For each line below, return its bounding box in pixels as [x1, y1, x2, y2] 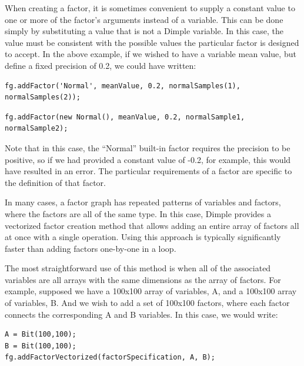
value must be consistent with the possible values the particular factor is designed [5, 36, 299, 48]
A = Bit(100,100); [5, 330, 76, 339]
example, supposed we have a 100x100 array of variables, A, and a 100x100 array [5, 285, 297, 297]
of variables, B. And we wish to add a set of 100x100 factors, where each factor [5, 297, 290, 309]
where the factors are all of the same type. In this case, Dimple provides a [5, 207, 271, 219]
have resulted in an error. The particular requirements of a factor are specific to [5, 165, 292, 177]
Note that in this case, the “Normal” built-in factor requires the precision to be [5, 141, 290, 154]
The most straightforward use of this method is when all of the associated [5, 262, 271, 274]
